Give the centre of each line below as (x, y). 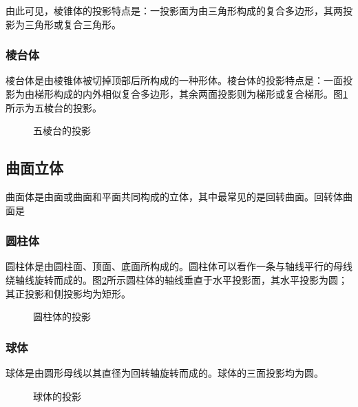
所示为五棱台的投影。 (54, 107)
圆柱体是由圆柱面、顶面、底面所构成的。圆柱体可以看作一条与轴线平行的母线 (179, 266)
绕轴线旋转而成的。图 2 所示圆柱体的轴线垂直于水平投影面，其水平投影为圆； (177, 279)
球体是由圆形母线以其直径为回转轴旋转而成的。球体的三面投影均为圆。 (165, 372)
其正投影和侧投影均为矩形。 (68, 293)
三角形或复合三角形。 (73, 24)
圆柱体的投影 (62, 316)
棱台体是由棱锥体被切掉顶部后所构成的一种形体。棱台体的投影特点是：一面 (174, 80)
